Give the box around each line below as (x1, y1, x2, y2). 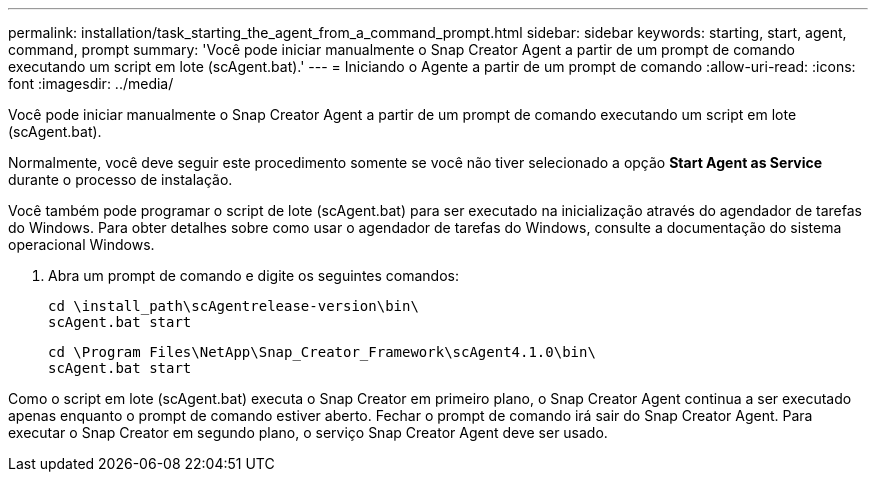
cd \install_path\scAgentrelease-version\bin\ (48, 298, 419, 314)
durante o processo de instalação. (8, 171, 233, 188)
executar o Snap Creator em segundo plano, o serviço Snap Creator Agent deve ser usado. (8, 424, 608, 441)
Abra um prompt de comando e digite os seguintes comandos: (48, 267, 459, 284)
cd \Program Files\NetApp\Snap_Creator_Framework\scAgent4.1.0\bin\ (48, 344, 596, 360)
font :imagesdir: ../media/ (8, 75, 174, 92)
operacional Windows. (8, 236, 155, 253)
